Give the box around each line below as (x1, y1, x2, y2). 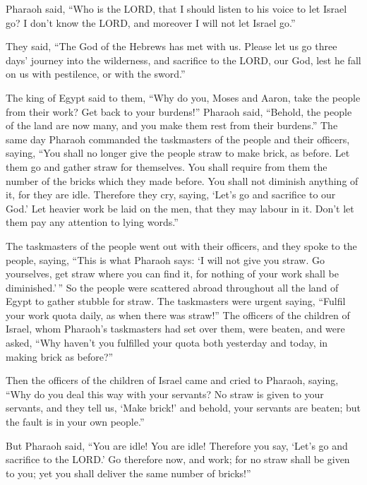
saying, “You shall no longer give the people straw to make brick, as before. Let (6, 145, 350, 160)
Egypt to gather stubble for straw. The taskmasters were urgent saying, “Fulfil (6, 294, 346, 309)
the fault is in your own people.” (6, 414, 145, 429)
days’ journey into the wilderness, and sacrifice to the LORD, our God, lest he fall (6, 52, 361, 67)
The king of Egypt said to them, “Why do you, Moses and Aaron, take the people (6, 90, 361, 104)
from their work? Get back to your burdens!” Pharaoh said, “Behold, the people (6, 104, 352, 119)
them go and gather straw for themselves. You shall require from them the (6, 159, 327, 174)
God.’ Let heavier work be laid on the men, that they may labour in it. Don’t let (6, 200, 354, 215)
